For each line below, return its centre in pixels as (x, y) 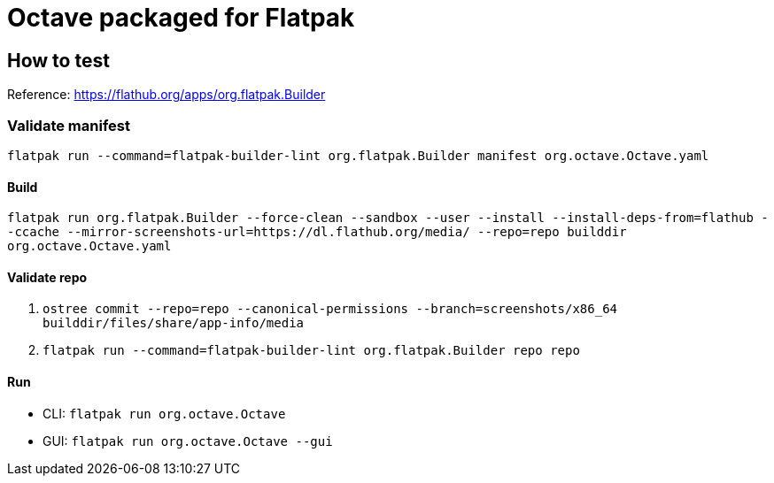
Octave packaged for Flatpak (181, 18)
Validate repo (47, 277)
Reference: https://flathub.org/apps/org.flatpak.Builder (166, 95)
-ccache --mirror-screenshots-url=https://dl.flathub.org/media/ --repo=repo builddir (317, 232)
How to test (58, 60)
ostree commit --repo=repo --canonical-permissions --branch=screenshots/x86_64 (330, 309)
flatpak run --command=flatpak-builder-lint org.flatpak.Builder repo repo (311, 351)
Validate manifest (69, 125)
